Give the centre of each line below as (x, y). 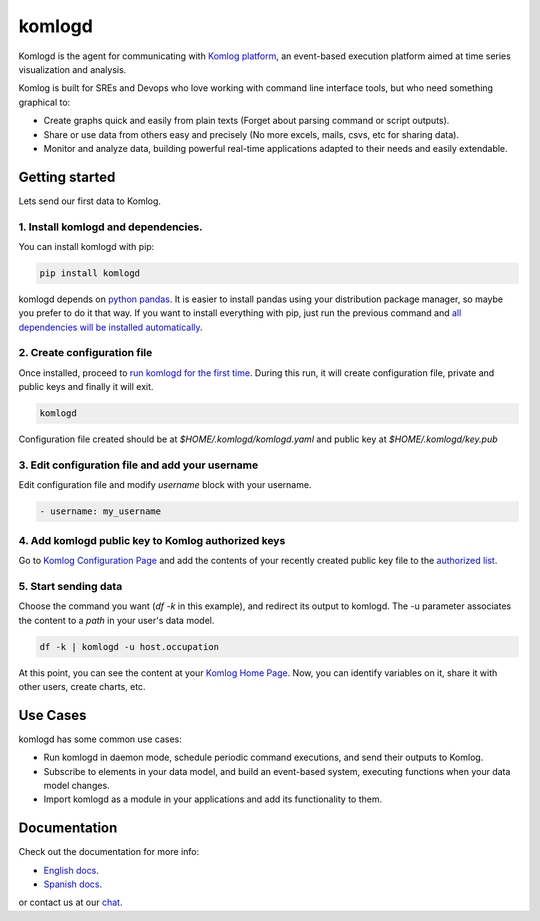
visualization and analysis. (72, 69)
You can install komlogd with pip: (86, 246)
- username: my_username (100, 511)
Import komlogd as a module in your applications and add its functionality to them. (213, 799)
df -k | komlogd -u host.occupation (129, 646)
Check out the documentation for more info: (109, 852)
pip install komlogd (89, 273)
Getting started (67, 176)
